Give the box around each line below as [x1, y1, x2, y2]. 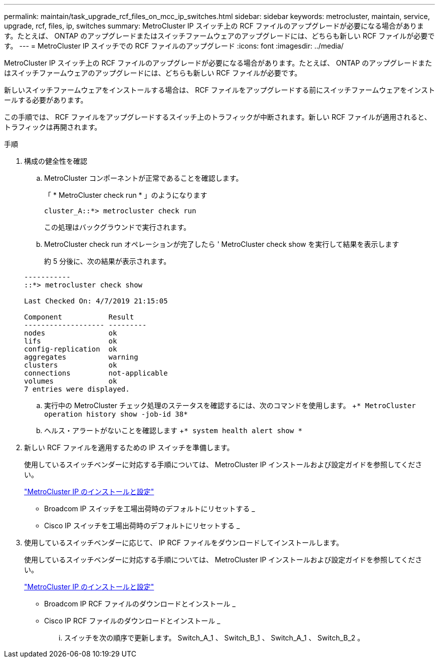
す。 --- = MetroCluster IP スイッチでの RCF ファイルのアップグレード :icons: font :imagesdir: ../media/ [4, 42, 344, 50]
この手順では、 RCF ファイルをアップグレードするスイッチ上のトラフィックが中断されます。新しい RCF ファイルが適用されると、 [4, 113, 431, 121]
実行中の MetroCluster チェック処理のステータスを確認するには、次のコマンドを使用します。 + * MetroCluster [44, 401, 416, 410]
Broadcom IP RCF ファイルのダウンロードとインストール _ [44, 599, 236, 608]
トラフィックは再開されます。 [4, 123, 102, 131]
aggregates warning [24, 353, 138, 361]
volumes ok [24, 377, 117, 385]
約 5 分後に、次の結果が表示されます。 [44, 257, 171, 265]
